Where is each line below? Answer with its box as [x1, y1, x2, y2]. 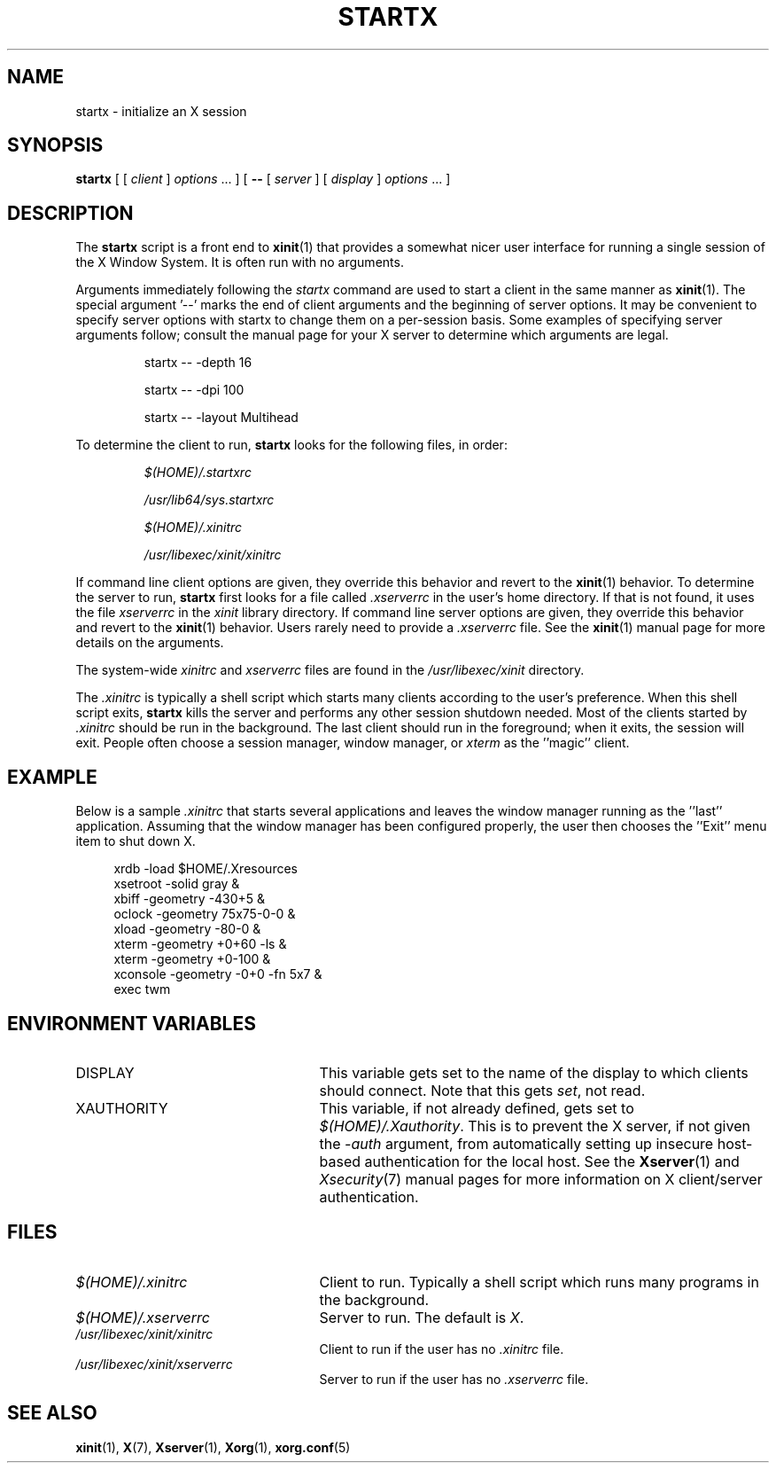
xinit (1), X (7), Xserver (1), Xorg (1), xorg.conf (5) [75, 1439, 351, 1455]
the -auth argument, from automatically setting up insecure [319, 1134, 714, 1153]
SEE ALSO [7, 1402, 97, 1425]
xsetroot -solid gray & [113, 876, 240, 892]
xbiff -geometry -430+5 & [113, 891, 266, 907]
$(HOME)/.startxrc [144, 465, 252, 481]
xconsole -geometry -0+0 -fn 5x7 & [113, 966, 322, 982]
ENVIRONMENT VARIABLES [7, 1012, 256, 1035]
